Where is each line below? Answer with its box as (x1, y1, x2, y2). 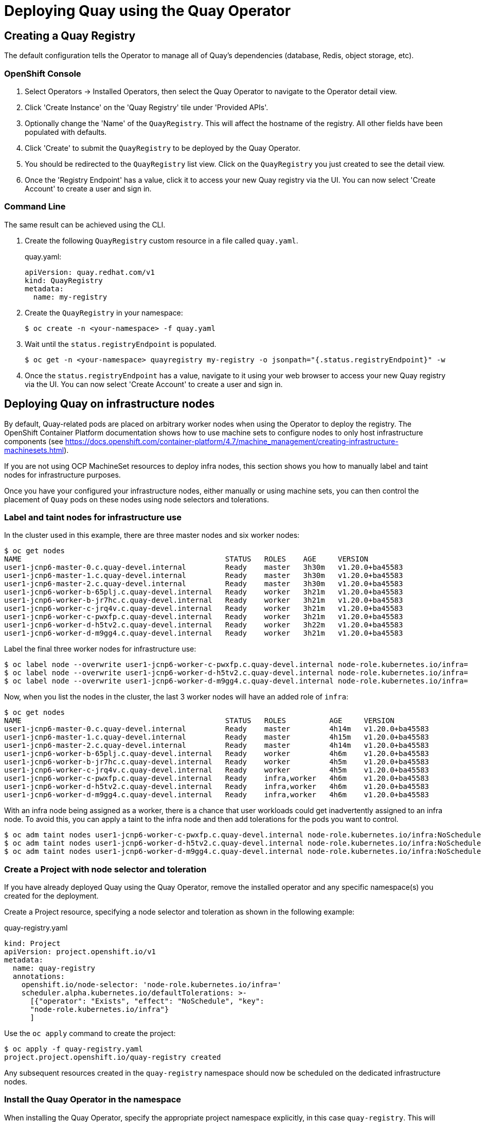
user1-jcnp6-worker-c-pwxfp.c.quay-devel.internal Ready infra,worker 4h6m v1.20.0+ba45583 (4, 774, 429, 783)
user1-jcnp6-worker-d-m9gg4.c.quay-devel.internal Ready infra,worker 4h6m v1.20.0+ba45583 (4, 791, 429, 799)
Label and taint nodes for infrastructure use (4, 512, 182, 522)
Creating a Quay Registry (4, 29, 136, 42)
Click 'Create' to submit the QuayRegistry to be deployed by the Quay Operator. (25, 143, 300, 152)
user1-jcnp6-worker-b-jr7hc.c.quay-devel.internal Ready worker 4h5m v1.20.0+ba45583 (4, 758, 429, 766)
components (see (4, 436, 63, 446)
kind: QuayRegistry (25, 276, 103, 285)
